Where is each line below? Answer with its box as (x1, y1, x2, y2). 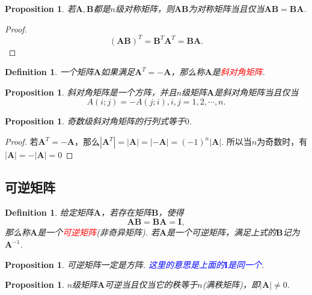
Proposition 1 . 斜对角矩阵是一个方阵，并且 (5, 85, 177, 98)
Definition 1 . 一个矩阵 (5, 65, 94, 78)
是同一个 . (228, 258, 265, 270)
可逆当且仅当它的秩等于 (105, 278, 198, 291)
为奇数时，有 (257, 135, 308, 148)
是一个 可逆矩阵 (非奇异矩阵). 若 (37, 226, 159, 239)
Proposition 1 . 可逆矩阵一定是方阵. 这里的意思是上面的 (5, 258, 224, 270)
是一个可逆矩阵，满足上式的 (167, 226, 277, 239)
